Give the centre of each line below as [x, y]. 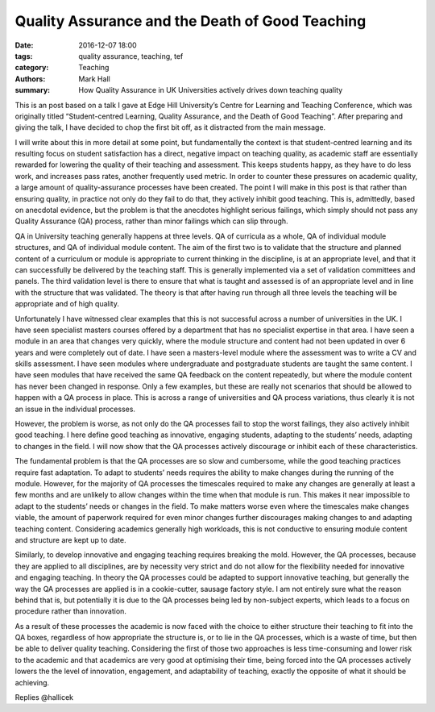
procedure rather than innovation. [70, 611]
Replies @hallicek [44, 697]
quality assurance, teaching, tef [131, 56]
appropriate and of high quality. [67, 304]
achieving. [32, 682]
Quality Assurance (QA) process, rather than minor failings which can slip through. [152, 221]
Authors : [30, 79]
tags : [24, 56]
